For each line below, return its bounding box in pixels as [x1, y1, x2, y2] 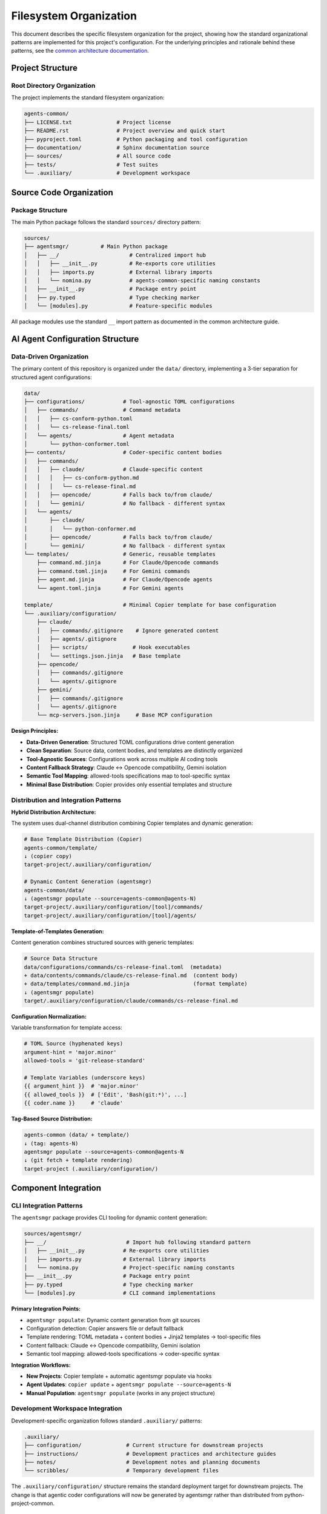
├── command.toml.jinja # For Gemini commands [36, 567, 190, 575]
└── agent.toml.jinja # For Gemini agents [36, 584, 184, 592]
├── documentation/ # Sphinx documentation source [24, 144, 210, 151]
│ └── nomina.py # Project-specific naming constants [24, 1264, 235, 1271]
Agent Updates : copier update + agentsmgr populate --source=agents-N [26, 1381, 231, 1388]
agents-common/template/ [24, 844, 98, 851]
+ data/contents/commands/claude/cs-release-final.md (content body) [24, 972, 239, 979]
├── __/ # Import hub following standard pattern [24, 1238, 251, 1246]
